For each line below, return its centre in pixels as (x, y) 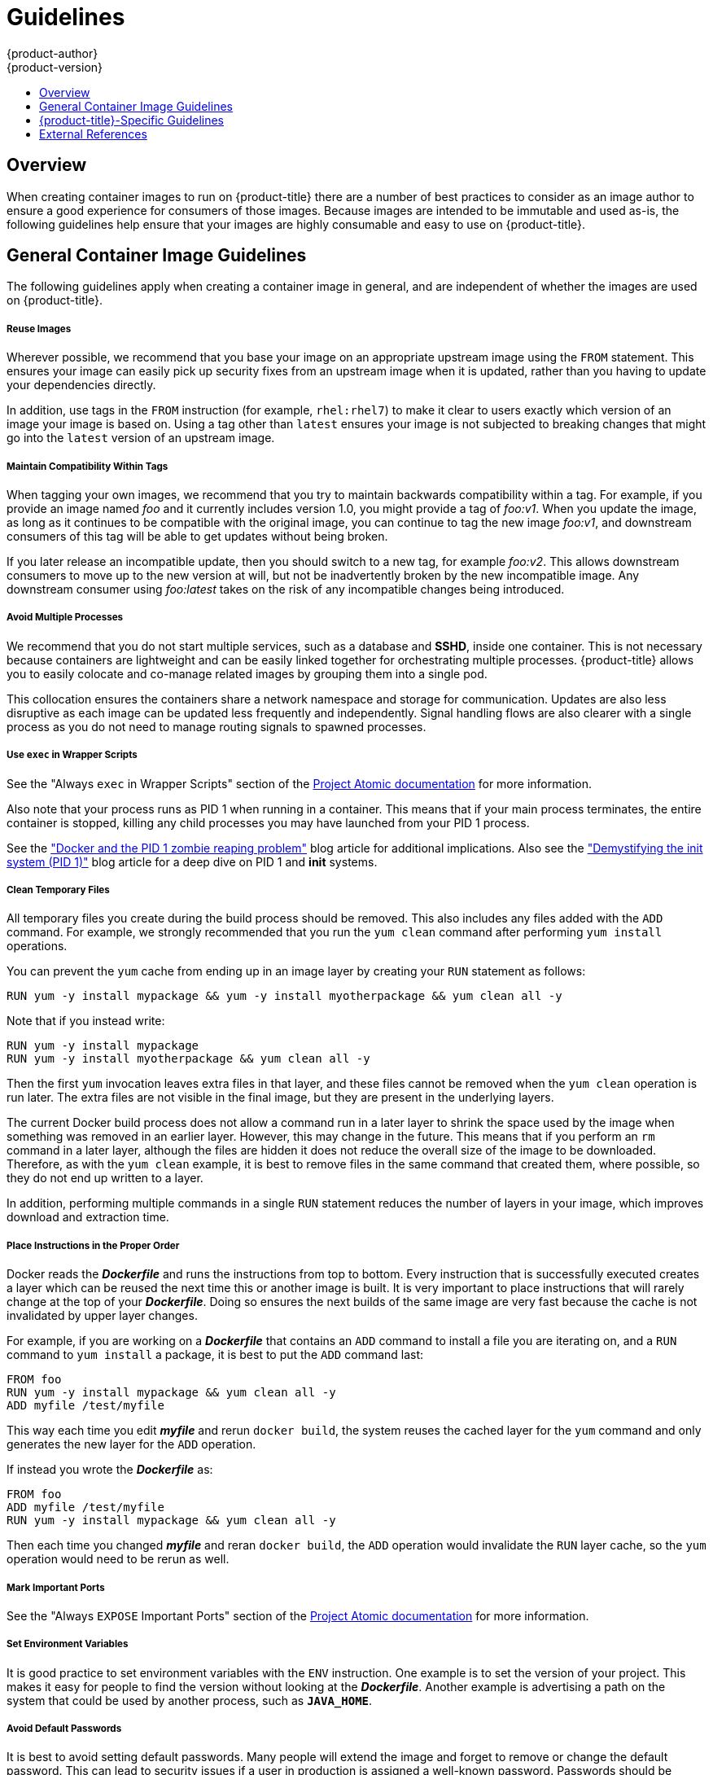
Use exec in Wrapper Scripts (72, 755)
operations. (37, 946)
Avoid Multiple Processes (65, 618)
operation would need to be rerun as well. (118, 1559)
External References (93, 134)
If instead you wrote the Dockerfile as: (110, 1470)
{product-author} (52, 53)
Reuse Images (39, 329)
